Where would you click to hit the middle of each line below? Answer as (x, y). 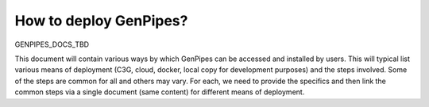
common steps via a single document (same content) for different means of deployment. (160, 92)
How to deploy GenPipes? (101, 21)
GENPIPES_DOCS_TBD (52, 44)
